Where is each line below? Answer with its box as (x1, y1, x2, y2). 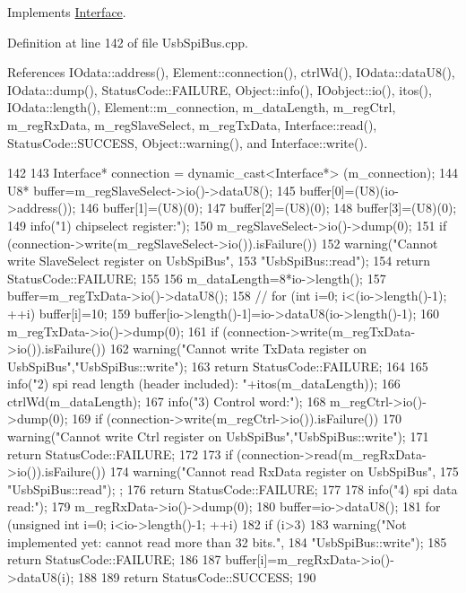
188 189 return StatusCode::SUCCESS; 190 (77, 567, 316, 586)
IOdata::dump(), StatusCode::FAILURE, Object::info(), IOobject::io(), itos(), (7, 80, 432, 99)
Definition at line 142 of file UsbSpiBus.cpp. (7, 32, 248, 51)
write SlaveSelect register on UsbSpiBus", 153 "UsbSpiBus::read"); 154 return (7, 251, 431, 270)
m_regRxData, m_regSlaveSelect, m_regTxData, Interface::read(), (7, 115, 377, 134)
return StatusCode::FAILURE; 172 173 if (7, 444, 233, 463)
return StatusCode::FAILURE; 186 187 (7, 550, 221, 569)
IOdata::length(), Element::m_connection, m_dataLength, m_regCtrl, (7, 98, 396, 117)
